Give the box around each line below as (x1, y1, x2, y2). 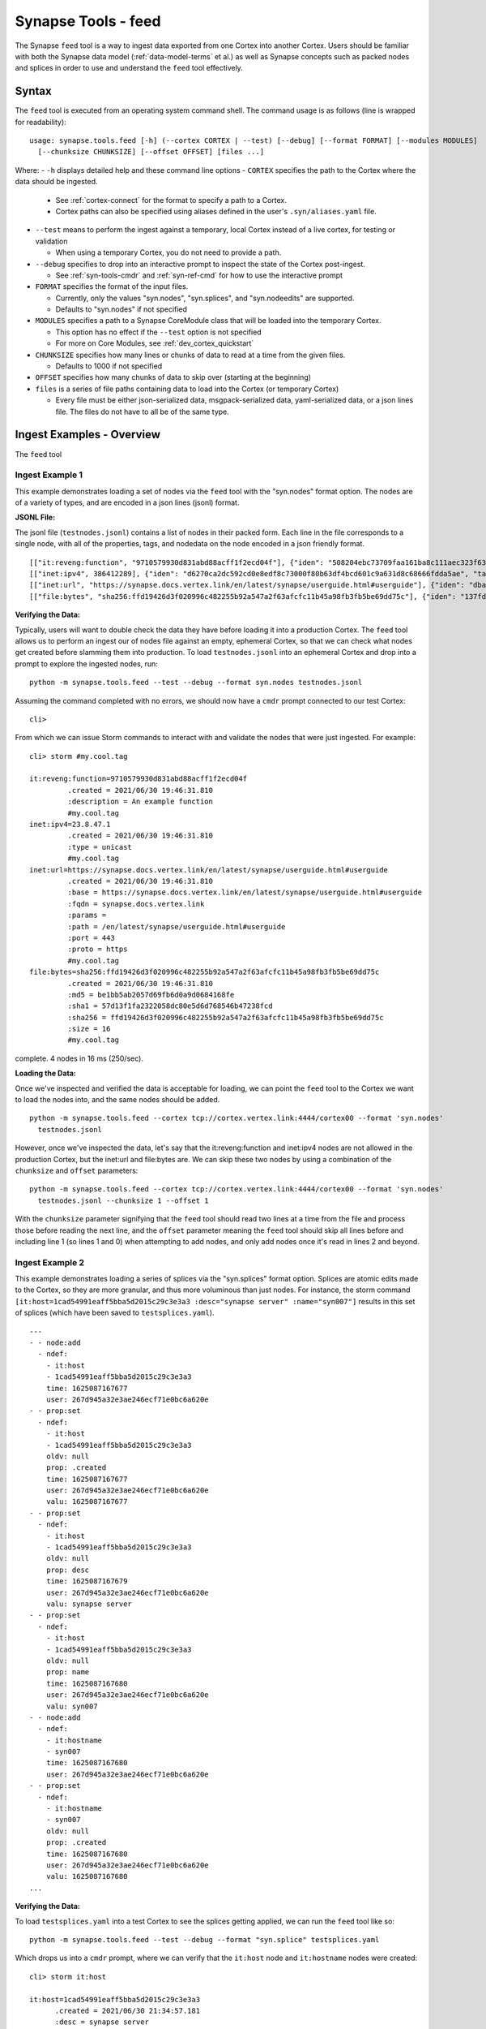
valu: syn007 (45, 1701, 98, 1711)
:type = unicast (67, 842, 133, 851)
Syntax (15, 84, 52, 98)
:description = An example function (67, 797, 214, 807)
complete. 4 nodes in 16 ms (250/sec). (15, 1053, 143, 1063)
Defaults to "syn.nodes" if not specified (55, 304, 188, 314)
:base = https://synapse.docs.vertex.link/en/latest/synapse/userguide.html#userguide (67, 888, 423, 897)
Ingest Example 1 (15, 469, 83, 480)
